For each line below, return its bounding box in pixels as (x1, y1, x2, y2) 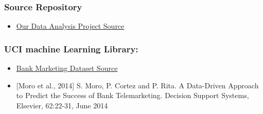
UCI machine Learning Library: (4, 42, 138, 55)
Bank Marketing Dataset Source (16, 63, 118, 73)
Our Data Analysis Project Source (16, 21, 125, 31)
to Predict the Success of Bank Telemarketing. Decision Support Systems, (16, 90, 249, 101)
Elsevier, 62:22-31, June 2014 (16, 100, 108, 110)
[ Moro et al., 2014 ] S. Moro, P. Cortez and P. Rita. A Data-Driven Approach (16, 80, 259, 90)
